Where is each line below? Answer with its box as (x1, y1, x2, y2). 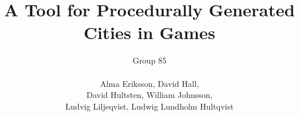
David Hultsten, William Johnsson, (86, 89, 213, 101)
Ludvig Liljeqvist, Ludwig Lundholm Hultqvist (65, 100, 234, 112)
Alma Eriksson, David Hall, (100, 77, 199, 89)
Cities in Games (83, 20, 216, 44)
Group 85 (132, 54, 167, 66)
